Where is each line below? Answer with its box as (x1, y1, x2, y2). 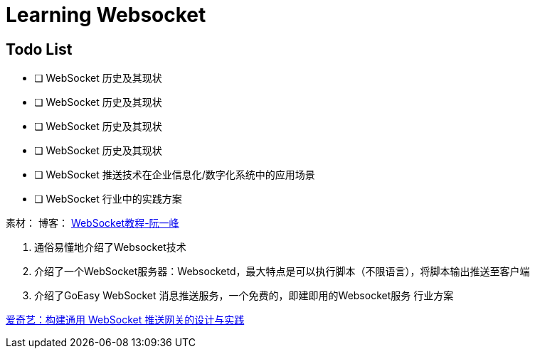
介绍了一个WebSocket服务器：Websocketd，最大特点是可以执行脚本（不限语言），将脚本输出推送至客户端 (34, 265, 530, 278)
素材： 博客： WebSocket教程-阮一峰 (6, 217, 179, 230)
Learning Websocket (6, 3, 206, 27)
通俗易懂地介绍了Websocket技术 (34, 241, 186, 254)
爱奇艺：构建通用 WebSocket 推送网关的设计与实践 (6, 313, 245, 326)
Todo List (6, 40, 73, 58)
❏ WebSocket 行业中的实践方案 (34, 193, 182, 205)
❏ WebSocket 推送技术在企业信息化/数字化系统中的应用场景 (34, 168, 315, 181)
